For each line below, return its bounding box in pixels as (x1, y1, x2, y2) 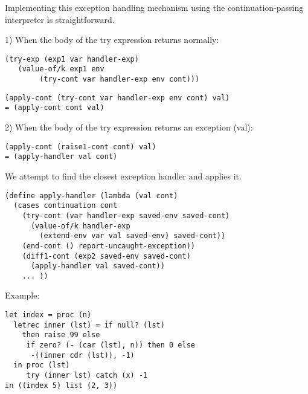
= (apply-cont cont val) (5, 103, 104, 112)
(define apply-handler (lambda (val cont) (5, 191, 178, 200)
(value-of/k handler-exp (30, 221, 130, 230)
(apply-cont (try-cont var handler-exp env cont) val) (5, 93, 230, 102)
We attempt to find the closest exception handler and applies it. (5, 169, 242, 182)
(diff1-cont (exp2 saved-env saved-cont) (22, 251, 191, 260)
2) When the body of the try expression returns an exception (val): (5, 121, 253, 134)
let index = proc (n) (5, 311, 92, 320)
